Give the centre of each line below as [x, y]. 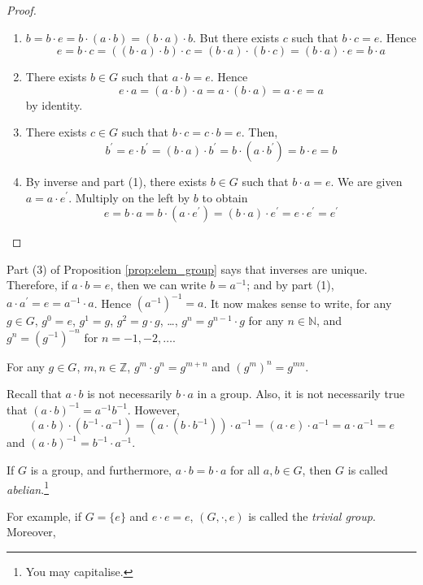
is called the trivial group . [312, 516]
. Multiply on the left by [129, 197]
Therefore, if [37, 285]
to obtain [225, 197]
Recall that [34, 394]
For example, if [44, 516]
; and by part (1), [290, 285]
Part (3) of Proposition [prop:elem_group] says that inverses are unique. [187, 269]
